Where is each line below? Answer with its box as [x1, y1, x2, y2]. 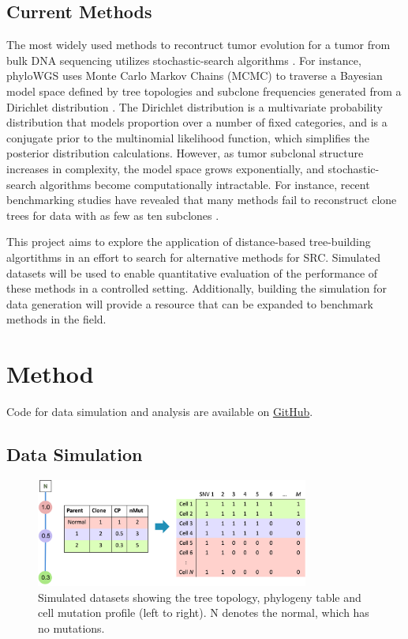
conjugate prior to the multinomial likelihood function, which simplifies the [6, 129, 369, 146]
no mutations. [38, 620, 105, 637]
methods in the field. [6, 311, 107, 327]
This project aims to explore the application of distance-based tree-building [6, 233, 371, 250]
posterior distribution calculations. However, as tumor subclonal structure [6, 145, 364, 161]
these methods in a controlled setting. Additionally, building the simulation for [6, 280, 387, 297]
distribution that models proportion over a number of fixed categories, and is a [6, 114, 387, 130]
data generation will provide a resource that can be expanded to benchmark [6, 295, 374, 312]
